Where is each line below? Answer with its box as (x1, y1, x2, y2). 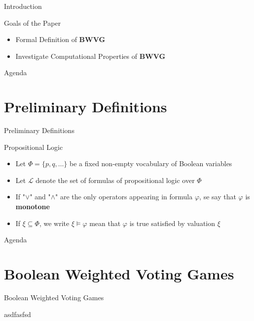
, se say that (199, 191, 236, 202)
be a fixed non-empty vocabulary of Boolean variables (70, 158, 232, 169)
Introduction (4, 1, 42, 11)
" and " (30, 191, 51, 202)
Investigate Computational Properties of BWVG (15, 50, 166, 61)
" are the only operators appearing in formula (55, 191, 193, 202)
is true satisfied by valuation (129, 218, 216, 228)
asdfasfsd (4, 309, 31, 319)
